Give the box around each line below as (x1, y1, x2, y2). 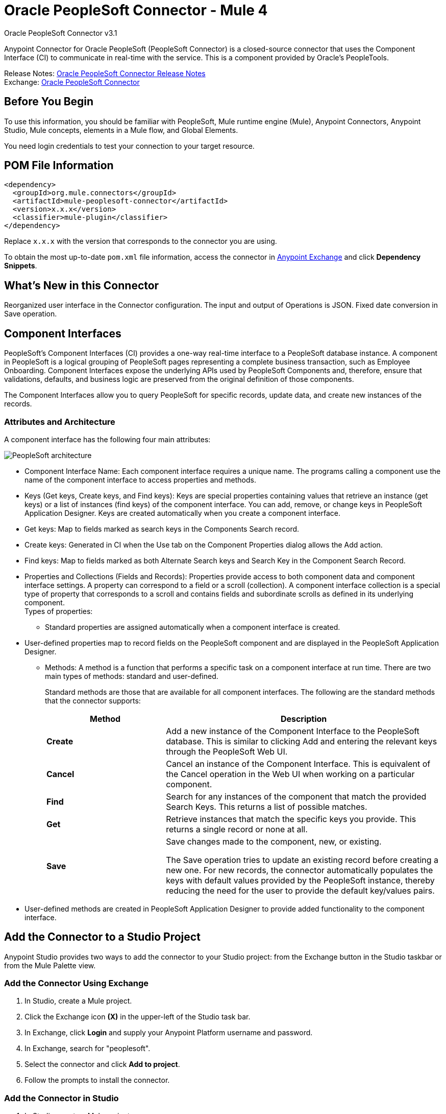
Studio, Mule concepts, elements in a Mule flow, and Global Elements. (4, 125, 238, 134)
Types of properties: (24, 606, 93, 616)
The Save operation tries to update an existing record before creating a (166, 854, 439, 865)
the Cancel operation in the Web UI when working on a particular (166, 768, 415, 779)
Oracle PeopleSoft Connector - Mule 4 (4, 2, 268, 19)
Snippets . (4, 261, 37, 270)
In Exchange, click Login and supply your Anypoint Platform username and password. (24, 1028, 313, 1037)
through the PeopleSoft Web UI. (166, 746, 288, 757)
